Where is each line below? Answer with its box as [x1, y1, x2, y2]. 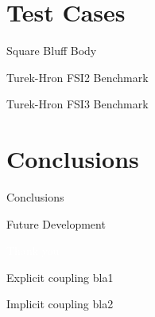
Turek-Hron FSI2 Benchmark [6, 68, 149, 85]
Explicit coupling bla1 [6, 268, 114, 285]
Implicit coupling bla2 [6, 295, 114, 312]
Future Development [6, 215, 106, 232]
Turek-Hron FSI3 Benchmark [6, 96, 149, 112]
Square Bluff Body [6, 42, 97, 59]
